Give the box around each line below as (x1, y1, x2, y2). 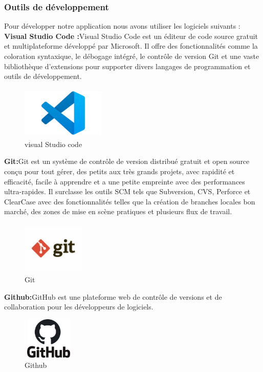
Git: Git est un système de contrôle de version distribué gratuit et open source (4, 156, 250, 167)
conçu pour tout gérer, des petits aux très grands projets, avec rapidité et (4, 166, 235, 177)
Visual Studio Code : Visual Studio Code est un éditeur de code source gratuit (4, 30, 258, 41)
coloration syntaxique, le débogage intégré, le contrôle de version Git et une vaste (4, 51, 259, 61)
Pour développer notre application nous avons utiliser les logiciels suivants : (4, 20, 240, 31)
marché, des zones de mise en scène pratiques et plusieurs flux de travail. (4, 206, 232, 217)
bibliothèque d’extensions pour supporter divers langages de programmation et (4, 60, 251, 71)
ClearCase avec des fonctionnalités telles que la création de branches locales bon (4, 196, 255, 206)
